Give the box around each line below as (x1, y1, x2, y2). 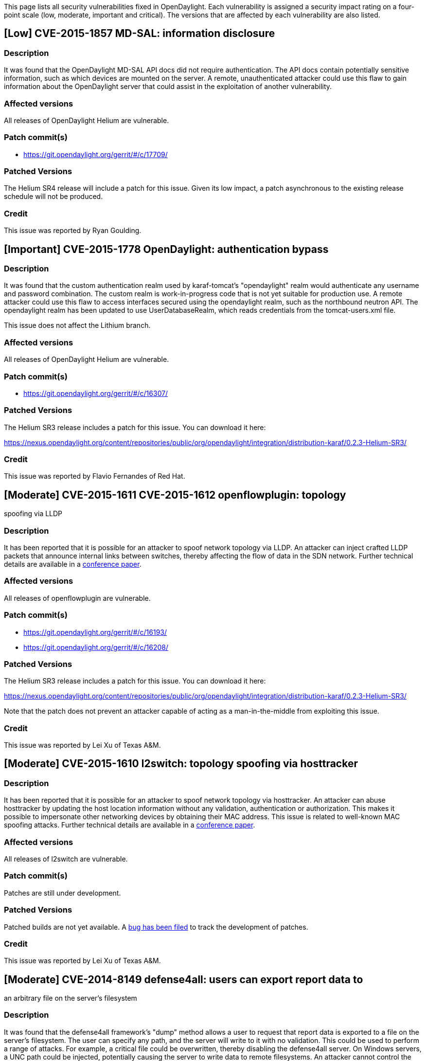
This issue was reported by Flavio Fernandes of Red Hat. (4, 472, 185, 481)
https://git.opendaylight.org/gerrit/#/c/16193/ (23, 628, 167, 636)
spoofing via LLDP (4, 509, 63, 518)
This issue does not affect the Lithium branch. (4, 321, 151, 330)
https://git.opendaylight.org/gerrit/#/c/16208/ (23, 643, 169, 651)
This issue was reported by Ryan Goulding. (4, 226, 142, 235)
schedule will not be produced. (4, 192, 103, 201)
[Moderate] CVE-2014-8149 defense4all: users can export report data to (4, 973, 363, 986)
